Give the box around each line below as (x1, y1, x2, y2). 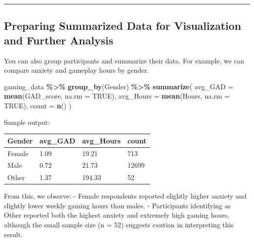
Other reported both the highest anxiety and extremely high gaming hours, (4, 210, 230, 220)
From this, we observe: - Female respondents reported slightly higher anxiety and (4, 191, 247, 201)
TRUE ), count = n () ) (4, 100, 72, 110)
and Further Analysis (4, 32, 113, 47)
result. (4, 229, 23, 239)
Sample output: (4, 117, 50, 127)
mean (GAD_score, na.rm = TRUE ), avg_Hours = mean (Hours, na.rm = (4, 91, 230, 101)
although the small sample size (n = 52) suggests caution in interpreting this (4, 220, 233, 230)
